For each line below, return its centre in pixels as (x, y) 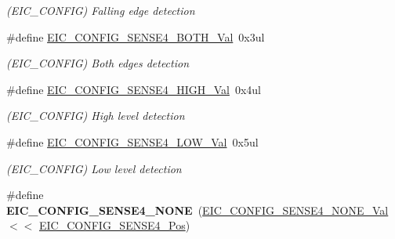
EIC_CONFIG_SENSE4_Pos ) (114, 225)
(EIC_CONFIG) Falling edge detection (101, 10)
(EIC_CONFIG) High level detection (96, 116)
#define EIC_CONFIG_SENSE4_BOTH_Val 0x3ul (136, 36)
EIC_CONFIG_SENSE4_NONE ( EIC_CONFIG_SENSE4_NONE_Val (197, 210)
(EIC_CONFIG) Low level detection (94, 168)
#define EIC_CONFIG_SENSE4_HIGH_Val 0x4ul (134, 89)
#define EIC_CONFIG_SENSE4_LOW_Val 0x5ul (132, 141)
